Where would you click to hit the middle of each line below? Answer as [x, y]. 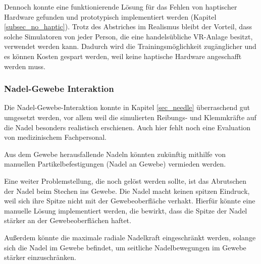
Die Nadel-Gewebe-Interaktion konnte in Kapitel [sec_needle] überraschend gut [127, 107]
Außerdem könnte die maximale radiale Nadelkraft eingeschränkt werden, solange [130, 237]
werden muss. [25, 66]
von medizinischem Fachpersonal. [55, 137]
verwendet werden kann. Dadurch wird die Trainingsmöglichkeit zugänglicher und [130, 46]
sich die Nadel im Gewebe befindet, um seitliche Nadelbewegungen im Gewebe [125, 247]
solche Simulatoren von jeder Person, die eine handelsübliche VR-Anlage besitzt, [128, 36]
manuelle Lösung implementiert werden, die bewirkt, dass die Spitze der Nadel [126, 210]
